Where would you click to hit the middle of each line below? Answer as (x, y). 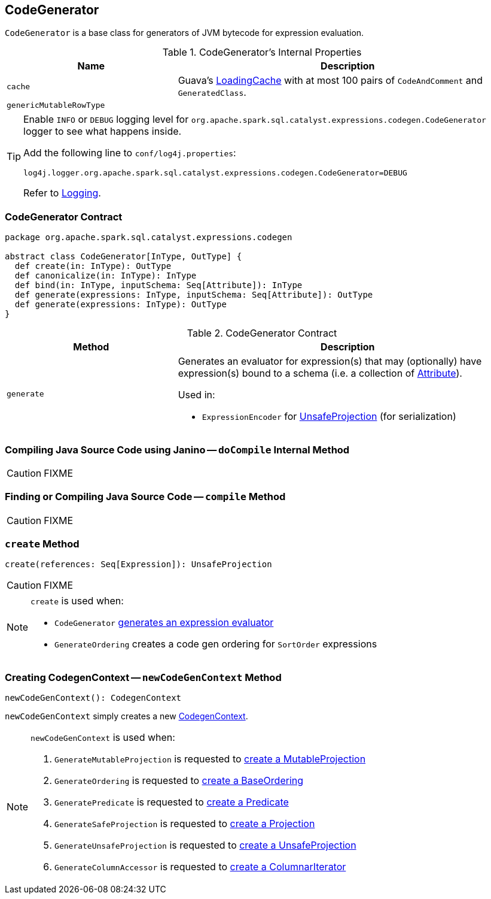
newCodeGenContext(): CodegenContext (93, 698)
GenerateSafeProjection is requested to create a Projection (185, 824)
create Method (42, 544)
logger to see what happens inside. (103, 131)
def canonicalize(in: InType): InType (106, 276)
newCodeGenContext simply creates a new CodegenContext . (126, 716)
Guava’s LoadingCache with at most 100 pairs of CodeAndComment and (330, 81)
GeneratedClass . (212, 93)
